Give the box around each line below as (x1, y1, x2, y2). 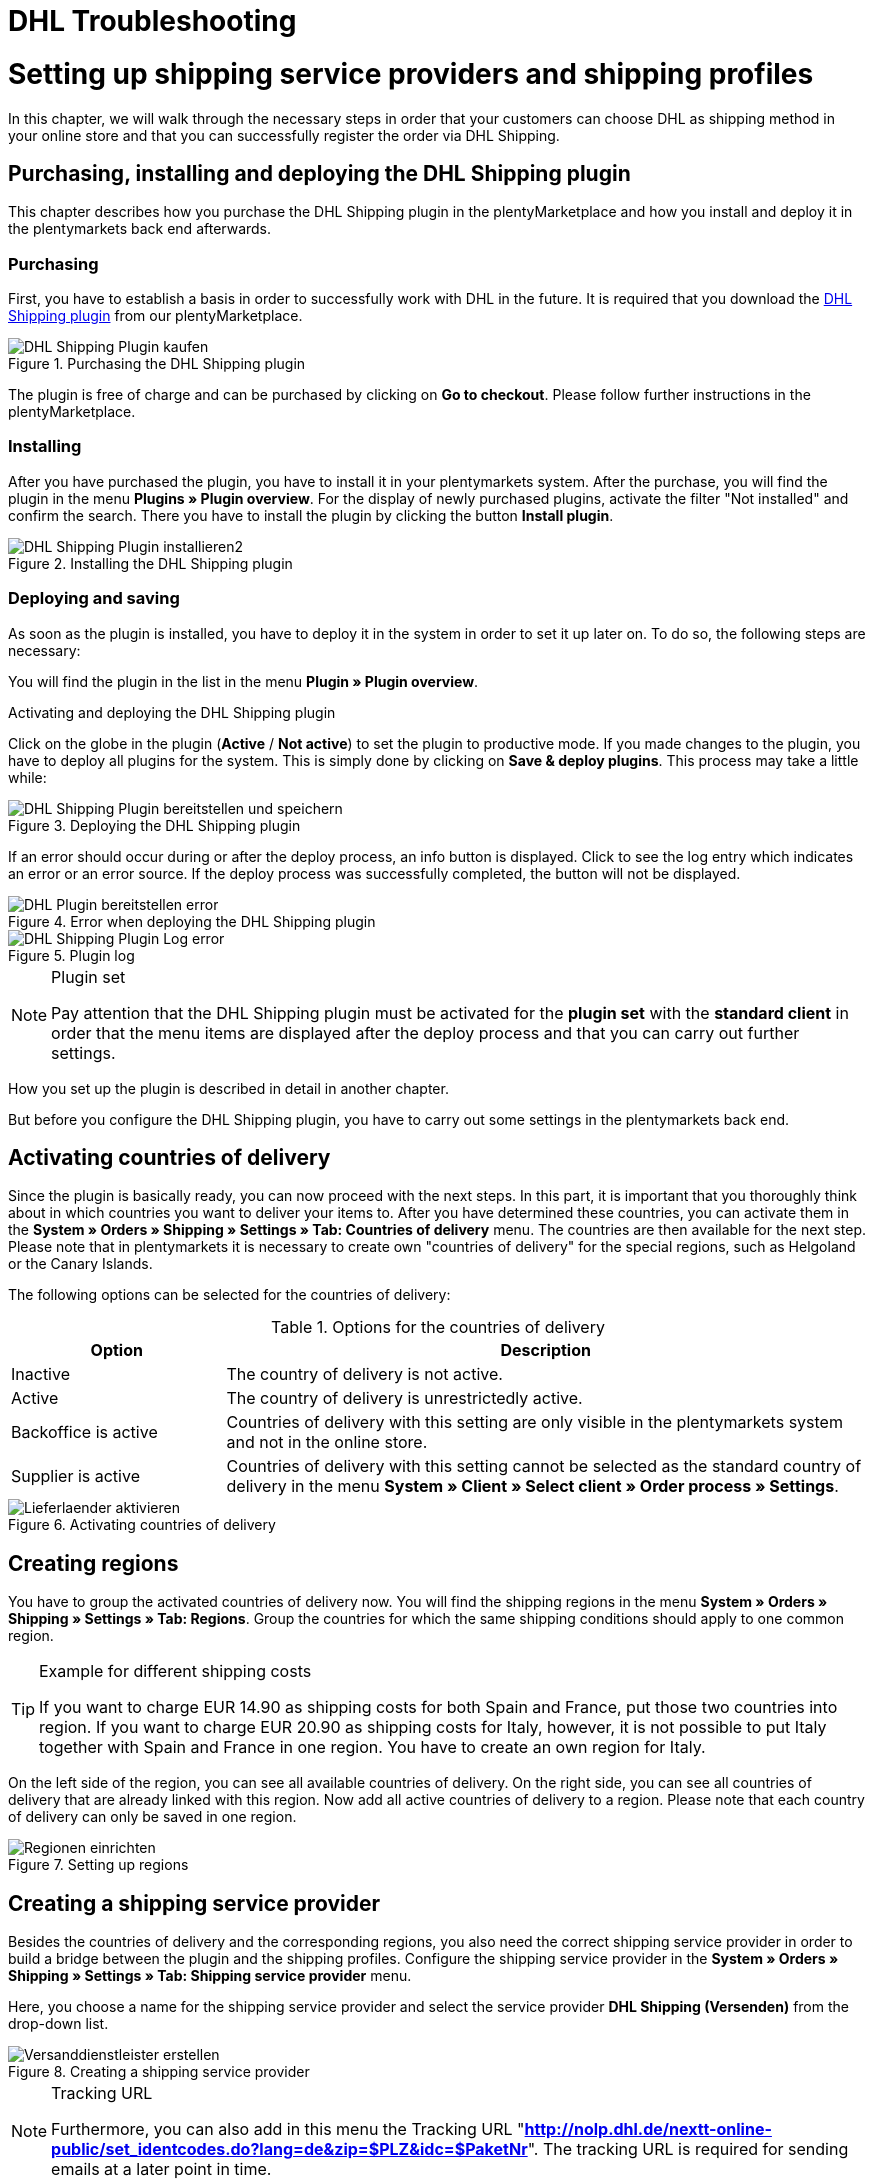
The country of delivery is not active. (226, 1364, 503, 1385)
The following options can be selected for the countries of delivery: (8, 1286, 451, 1304)
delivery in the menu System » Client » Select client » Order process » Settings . (226, 1476, 839, 1497)
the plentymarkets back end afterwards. (8, 220, 272, 238)
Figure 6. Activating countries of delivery (8, 1516, 276, 1534)
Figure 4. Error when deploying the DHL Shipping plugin (8, 912, 376, 930)
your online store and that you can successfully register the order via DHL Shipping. (8, 126, 560, 144)
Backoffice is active (11, 1422, 158, 1443)
